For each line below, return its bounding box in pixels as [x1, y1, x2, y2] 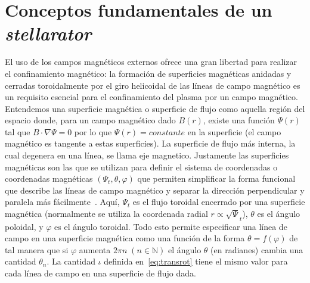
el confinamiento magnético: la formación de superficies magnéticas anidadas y [5, 67, 292, 79]
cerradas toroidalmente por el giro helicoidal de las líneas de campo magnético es [5, 79, 300, 91]
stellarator [5, 21, 92, 46]
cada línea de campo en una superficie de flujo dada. [5, 266, 196, 279]
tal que [5, 125, 30, 138]
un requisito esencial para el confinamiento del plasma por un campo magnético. [5, 91, 298, 103]
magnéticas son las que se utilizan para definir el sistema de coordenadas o [5, 160, 278, 173]
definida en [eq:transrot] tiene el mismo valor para [104, 255, 288, 268]
